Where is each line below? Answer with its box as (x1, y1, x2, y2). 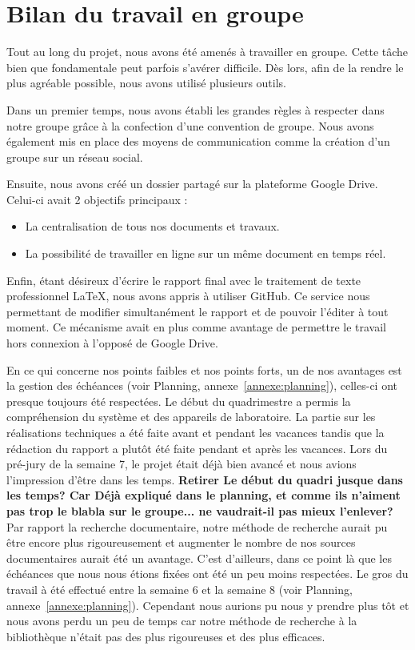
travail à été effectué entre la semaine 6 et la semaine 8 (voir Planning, (6, 580, 353, 597)
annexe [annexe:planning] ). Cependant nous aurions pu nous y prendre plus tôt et (6, 596, 409, 613)
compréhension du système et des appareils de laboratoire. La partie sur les (6, 408, 376, 425)
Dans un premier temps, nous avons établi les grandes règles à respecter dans (6, 101, 385, 118)
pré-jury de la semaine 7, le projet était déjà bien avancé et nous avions (6, 455, 357, 472)
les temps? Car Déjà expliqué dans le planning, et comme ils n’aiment (6, 487, 401, 504)
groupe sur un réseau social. (6, 148, 143, 165)
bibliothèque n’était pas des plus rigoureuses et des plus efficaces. (6, 628, 325, 644)
